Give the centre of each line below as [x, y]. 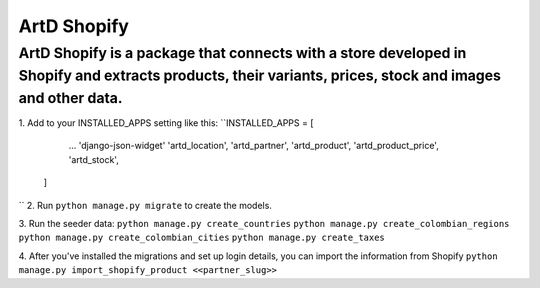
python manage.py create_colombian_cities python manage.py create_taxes [201, 238]
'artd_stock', [93, 159]
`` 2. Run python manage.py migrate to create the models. [145, 205]
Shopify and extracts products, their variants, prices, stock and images [260, 75]
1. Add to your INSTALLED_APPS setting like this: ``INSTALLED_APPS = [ [166, 123]
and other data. [70, 98]
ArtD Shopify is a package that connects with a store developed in [242, 53]
